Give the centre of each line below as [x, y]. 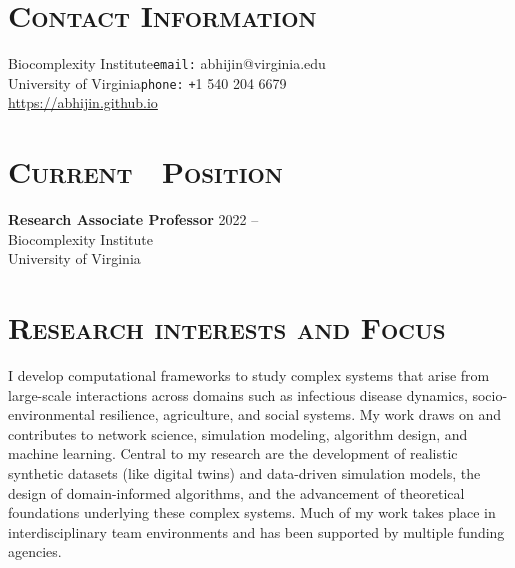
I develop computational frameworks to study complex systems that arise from [249, 375]
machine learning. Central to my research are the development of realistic [233, 453]
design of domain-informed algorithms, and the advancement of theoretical [236, 492]
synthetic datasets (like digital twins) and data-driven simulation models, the [244, 473]
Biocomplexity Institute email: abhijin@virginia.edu [167, 63]
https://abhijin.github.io [83, 102]
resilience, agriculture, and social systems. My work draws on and [300, 414]
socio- [490, 394]
